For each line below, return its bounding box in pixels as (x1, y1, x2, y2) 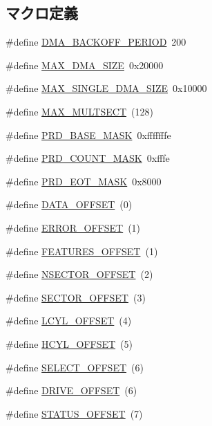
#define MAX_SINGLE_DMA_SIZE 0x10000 (6, 81, 207, 95)
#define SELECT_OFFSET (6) (6, 360, 144, 374)
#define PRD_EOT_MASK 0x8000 (6, 174, 162, 188)
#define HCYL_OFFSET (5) (6, 336, 133, 351)
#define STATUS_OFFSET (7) (6, 406, 143, 420)
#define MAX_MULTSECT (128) (6, 104, 153, 118)
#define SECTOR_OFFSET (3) (6, 290, 146, 304)
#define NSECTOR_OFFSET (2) (6, 267, 153, 281)
